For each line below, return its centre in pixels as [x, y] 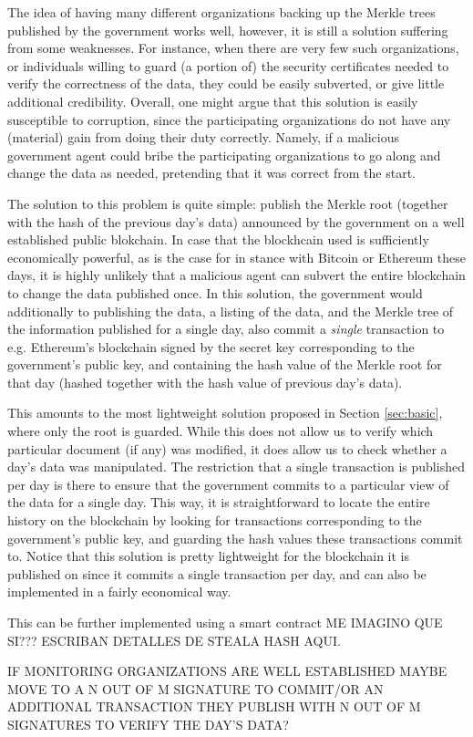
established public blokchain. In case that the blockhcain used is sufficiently [218, 239]
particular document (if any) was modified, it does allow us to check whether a [227, 448]
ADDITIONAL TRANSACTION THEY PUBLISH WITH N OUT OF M [214, 706]
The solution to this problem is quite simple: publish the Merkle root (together [228, 203]
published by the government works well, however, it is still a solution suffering [228, 30]
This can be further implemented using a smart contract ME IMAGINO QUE [225, 622]
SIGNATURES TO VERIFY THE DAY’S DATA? [148, 724]
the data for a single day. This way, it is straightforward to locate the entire [219, 502]
